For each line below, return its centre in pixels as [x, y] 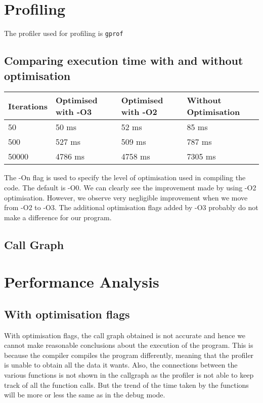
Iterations [28, 106]
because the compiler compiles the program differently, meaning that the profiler [129, 355]
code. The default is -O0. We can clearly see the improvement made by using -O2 [130, 187]
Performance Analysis [82, 282]
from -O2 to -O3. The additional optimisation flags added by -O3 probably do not [131, 207]
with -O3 [74, 112]
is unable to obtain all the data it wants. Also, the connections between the [121, 365]
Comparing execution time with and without [124, 61]
